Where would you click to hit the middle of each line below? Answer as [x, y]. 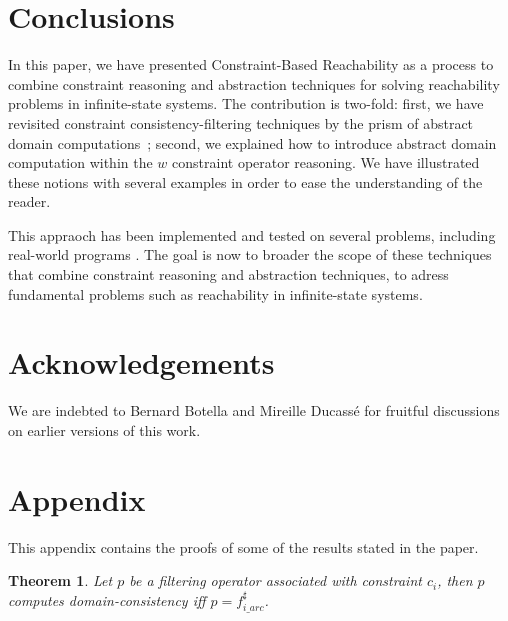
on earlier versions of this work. [104, 429]
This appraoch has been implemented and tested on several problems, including [252, 234]
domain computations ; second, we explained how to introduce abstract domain [252, 142]
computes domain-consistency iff [107, 599]
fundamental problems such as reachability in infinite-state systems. [215, 293]
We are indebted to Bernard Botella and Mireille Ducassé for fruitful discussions [254, 410]
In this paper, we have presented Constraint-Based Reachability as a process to [251, 64]
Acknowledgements [141, 362]
